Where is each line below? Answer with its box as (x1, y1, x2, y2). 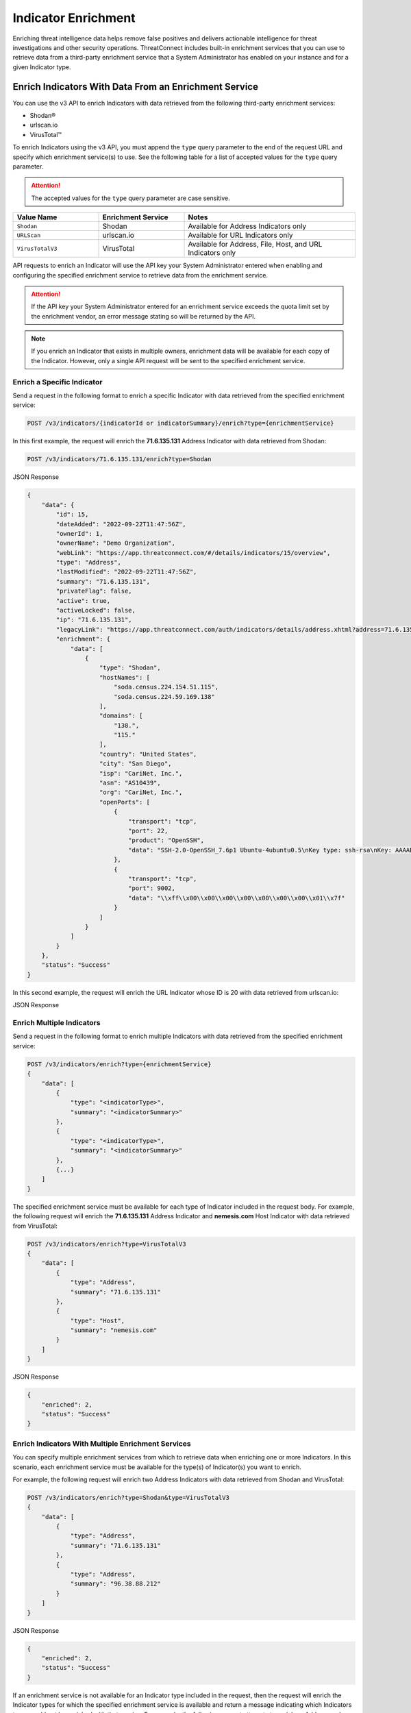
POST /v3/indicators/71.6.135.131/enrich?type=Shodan (27, 456, 212, 463)
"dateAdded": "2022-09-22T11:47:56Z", (55, 520, 186, 528)
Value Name (16, 212, 58, 222)
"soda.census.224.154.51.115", (113, 683, 219, 691)
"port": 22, (127, 827, 169, 835)
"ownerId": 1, (55, 530, 103, 537)
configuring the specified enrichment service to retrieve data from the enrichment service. (12, 271, 269, 279)
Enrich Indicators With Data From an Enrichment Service (12, 81, 258, 93)
